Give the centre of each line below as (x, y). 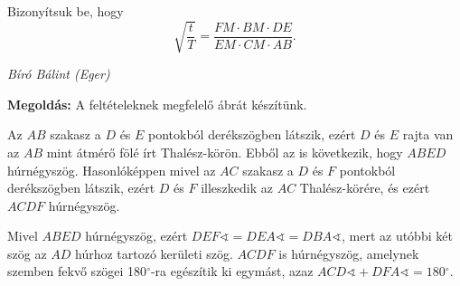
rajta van (428, 134)
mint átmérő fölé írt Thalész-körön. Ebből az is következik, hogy (225, 152)
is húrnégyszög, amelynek (349, 253)
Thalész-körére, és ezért (365, 188)
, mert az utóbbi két (397, 236)
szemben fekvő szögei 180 (77, 271)
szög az (27, 253)
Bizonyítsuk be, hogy (66, 11)
